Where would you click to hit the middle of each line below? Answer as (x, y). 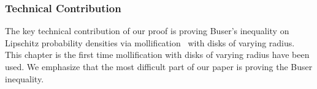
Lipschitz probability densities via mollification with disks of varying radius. (150, 42)
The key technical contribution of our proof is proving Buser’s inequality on (147, 31)
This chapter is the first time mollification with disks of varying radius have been (157, 55)
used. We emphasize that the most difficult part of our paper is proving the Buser (159, 66)
